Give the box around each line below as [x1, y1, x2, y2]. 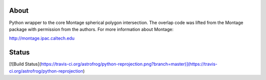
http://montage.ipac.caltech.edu [9, 35, 75, 41]
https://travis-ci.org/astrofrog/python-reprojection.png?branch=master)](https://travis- [40, 61, 218, 67]
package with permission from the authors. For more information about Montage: [9, 26, 174, 32]
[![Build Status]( [9, 61, 41, 67]
